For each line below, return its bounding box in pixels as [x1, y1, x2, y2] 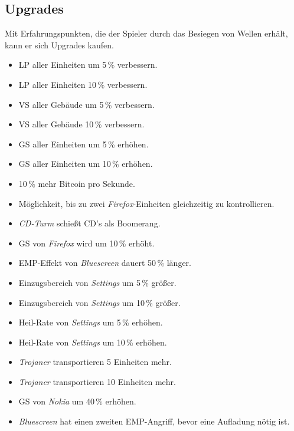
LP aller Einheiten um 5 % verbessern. [18, 58, 158, 71]
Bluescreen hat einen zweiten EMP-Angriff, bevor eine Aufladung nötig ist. [18, 415, 290, 427]
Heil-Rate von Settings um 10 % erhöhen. [18, 335, 167, 348]
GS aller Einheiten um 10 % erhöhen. [18, 157, 153, 170]
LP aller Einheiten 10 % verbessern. [18, 78, 148, 90]
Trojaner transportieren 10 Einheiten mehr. [18, 375, 176, 387]
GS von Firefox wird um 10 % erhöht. [18, 236, 155, 249]
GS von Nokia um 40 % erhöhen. [18, 395, 136, 407]
